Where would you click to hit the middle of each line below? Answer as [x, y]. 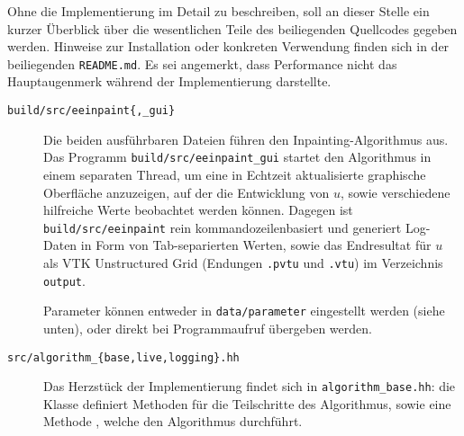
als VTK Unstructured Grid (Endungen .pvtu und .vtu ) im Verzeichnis [243, 262]
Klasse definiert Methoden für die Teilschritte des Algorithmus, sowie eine [247, 403]
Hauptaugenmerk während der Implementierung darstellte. [169, 81]
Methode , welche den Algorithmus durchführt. [173, 421]
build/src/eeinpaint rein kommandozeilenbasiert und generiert [223, 227]
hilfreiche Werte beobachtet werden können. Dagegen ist [198, 210]
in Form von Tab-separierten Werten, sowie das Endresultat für [256, 245]
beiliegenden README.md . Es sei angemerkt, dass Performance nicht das [202, 63]
